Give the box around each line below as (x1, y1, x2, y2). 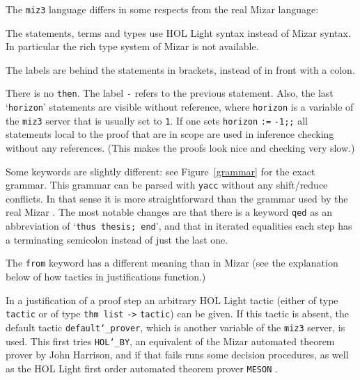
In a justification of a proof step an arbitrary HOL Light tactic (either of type (6, 292, 338, 307)
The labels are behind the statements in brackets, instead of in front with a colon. (6, 62, 355, 77)
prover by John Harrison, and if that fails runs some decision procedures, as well (6, 347, 349, 362)
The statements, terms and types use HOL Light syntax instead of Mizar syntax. (6, 25, 351, 40)
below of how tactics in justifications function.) (6, 269, 206, 283)
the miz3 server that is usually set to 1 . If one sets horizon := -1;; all (6, 113, 308, 127)
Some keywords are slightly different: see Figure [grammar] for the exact (6, 164, 315, 178)
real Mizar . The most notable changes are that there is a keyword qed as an (6, 205, 333, 219)
